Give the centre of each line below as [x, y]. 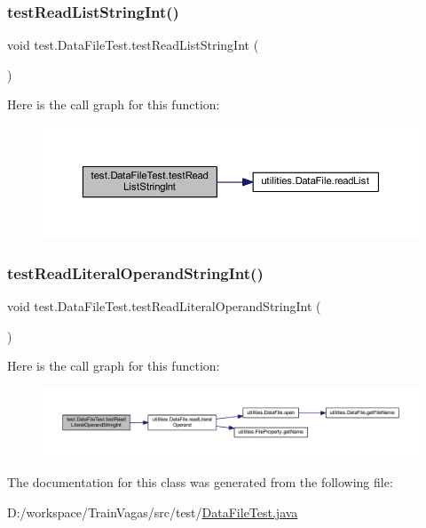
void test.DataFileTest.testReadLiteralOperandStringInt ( [164, 306]
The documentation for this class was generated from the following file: [200, 482]
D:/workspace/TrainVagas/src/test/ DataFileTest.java [153, 512]
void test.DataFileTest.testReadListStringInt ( [133, 45]
